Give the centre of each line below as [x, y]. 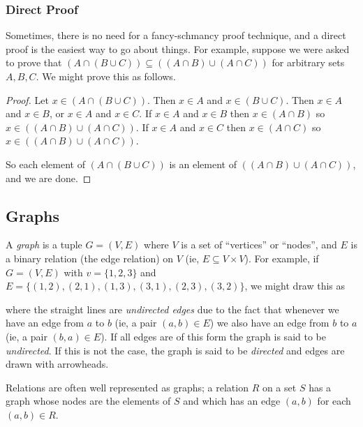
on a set [279, 387]
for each [334, 401]
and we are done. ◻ [49, 178]
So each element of [45, 164]
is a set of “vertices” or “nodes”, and [259, 245]
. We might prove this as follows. [106, 76]
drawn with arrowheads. [57, 364]
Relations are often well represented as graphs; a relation [127, 387]
